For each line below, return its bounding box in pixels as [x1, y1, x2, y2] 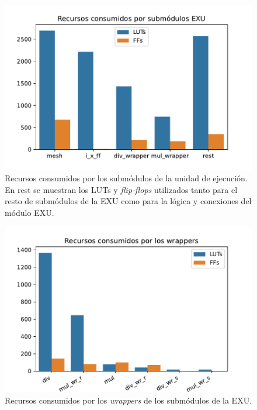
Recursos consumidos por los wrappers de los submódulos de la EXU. [5, 394, 252, 406]
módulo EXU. [5, 206, 54, 219]
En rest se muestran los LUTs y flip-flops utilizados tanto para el [5, 183, 238, 195]
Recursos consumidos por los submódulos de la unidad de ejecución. [5, 172, 248, 184]
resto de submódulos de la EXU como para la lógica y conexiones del [5, 195, 252, 207]
